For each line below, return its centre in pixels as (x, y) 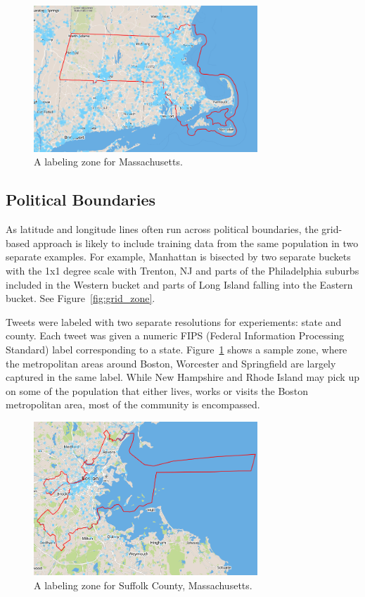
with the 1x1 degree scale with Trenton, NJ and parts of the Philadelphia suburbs (182, 270)
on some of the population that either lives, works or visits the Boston (157, 390)
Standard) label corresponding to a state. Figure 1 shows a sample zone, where (177, 349)
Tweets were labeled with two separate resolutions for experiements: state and (174, 321)
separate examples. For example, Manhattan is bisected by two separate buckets (178, 257)
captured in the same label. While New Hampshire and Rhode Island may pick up (182, 377)
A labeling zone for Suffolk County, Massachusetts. (143, 585)
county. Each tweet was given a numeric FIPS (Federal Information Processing (175, 335)
